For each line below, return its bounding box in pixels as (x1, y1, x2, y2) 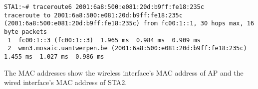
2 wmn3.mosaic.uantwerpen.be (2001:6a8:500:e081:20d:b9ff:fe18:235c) (7, 45, 247, 52)
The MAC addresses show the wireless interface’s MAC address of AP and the (4, 67, 244, 78)
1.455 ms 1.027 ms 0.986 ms (4, 53, 104, 60)
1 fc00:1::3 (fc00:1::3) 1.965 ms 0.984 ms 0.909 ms (7, 36, 201, 44)
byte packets (4, 28, 47, 35)
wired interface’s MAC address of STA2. (4, 77, 127, 88)
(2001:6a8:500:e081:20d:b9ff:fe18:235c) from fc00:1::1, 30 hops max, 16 (4, 20, 255, 27)
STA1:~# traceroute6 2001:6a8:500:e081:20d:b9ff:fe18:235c (4, 3, 204, 10)
